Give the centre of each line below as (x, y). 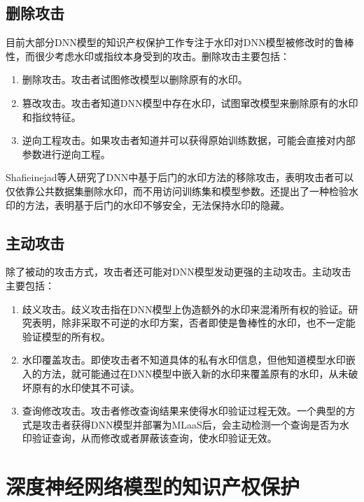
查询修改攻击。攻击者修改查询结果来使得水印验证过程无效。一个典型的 (184, 411)
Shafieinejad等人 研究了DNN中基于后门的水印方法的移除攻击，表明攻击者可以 (180, 177)
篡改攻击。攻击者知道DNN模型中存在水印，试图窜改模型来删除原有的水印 (190, 102)
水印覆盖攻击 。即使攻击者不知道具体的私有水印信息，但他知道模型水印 (184, 360)
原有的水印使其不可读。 (86, 387)
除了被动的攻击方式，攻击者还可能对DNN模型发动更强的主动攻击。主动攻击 (178, 272)
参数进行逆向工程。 (66, 153)
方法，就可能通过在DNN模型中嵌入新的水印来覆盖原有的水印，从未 (195, 373)
